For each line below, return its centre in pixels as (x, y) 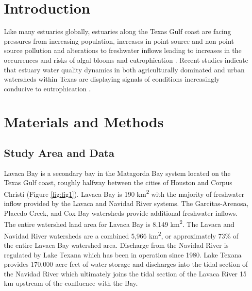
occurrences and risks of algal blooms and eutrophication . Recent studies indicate (126, 60)
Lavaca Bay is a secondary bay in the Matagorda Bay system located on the (117, 173)
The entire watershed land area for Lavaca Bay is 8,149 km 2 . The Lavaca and (119, 223)
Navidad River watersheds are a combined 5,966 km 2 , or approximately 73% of (121, 235)
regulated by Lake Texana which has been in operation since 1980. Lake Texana (123, 254)
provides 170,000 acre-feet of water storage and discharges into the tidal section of (126, 264)
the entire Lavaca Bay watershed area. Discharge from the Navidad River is (116, 245)
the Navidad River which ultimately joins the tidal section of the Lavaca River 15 (125, 273)
